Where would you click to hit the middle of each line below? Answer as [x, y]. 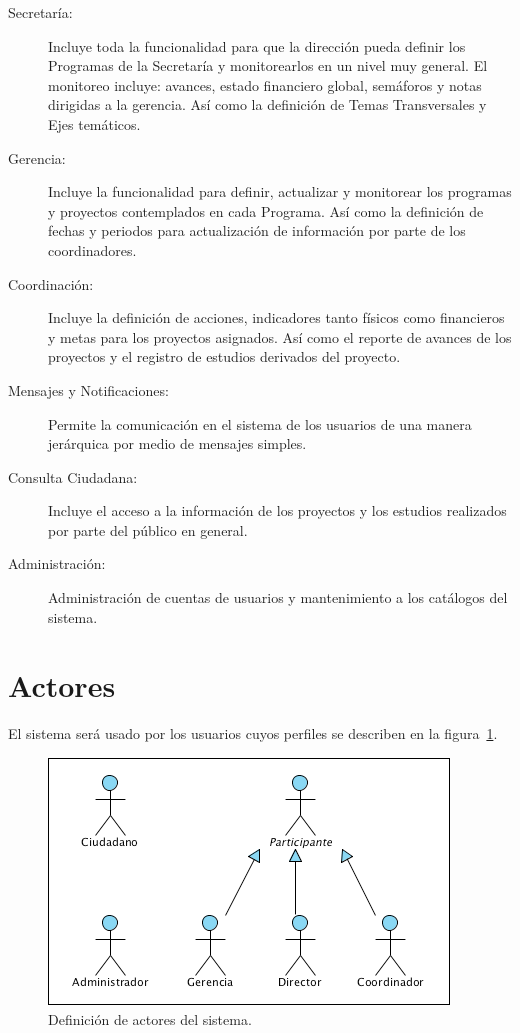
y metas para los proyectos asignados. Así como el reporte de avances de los [280, 336]
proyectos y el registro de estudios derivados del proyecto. [224, 356]
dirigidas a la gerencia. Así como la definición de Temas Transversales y [267, 104]
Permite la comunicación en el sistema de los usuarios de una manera [260, 423]
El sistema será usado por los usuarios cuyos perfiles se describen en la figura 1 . [253, 733]
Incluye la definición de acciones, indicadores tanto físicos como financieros [276, 317]
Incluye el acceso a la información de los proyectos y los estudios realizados [277, 510]
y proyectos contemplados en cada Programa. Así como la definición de [266, 210]
